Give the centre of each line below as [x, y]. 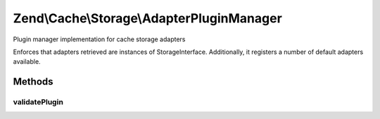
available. [27, 62]
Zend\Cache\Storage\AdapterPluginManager [148, 18]
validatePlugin [38, 102]
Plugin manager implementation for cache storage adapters [99, 39]
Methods [33, 82]
